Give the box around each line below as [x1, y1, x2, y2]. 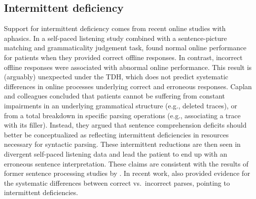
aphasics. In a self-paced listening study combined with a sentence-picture [4, 33, 227, 43]
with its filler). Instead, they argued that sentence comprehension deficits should [4, 120, 247, 130]
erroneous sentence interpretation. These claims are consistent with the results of [4, 158, 249, 168]
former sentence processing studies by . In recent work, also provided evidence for [4, 168, 250, 178]
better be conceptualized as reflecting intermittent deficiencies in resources [4, 129, 229, 139]
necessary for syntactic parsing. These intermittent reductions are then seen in [4, 139, 241, 149]
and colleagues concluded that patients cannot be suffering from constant [4, 91, 225, 101]
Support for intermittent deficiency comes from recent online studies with [4, 23, 226, 33]
